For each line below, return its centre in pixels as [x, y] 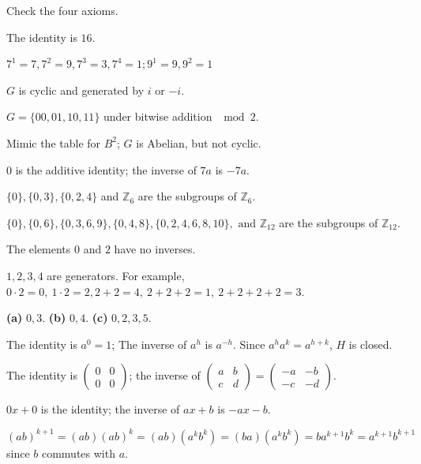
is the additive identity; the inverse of [106, 169]
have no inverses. [155, 249]
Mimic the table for [54, 142]
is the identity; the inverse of [110, 409]
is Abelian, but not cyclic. [199, 142]
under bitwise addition [158, 116]
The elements [39, 249]
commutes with [78, 453]
